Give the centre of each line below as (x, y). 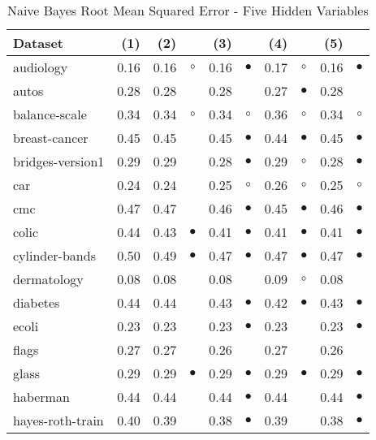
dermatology (48, 279)
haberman (41, 397)
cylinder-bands (54, 255)
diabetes (37, 302)
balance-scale (50, 114)
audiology (41, 67)
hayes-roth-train (58, 420)
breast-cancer (51, 138)
